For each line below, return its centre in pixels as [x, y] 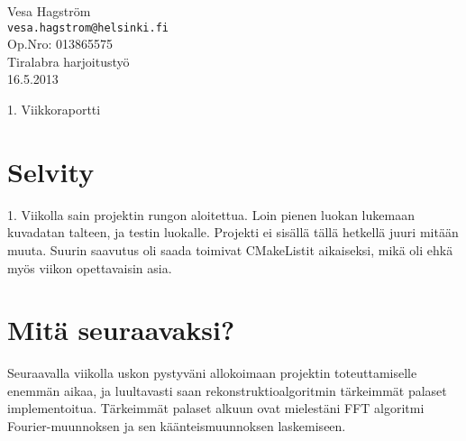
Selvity [51, 171]
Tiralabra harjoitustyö [69, 61]
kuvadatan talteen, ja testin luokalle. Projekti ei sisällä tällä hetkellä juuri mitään [233, 232]
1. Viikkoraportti [54, 110]
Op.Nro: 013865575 [60, 44]
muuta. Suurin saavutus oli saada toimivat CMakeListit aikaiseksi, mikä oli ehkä [230, 249]
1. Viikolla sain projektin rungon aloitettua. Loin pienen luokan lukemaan [211, 214]
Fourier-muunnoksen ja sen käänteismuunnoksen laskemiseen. [177, 426]
